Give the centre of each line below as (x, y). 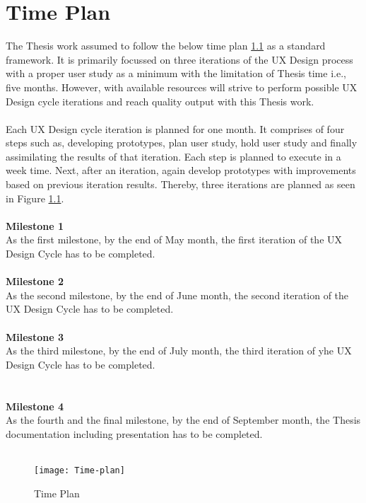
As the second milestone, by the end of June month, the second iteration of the (177, 295)
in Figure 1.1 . (35, 198)
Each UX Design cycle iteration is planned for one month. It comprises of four (175, 128)
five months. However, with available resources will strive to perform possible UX (182, 87)
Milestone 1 (35, 225)
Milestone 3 (35, 336)
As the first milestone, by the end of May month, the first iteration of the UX (174, 239)
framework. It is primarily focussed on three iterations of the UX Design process (179, 59)
